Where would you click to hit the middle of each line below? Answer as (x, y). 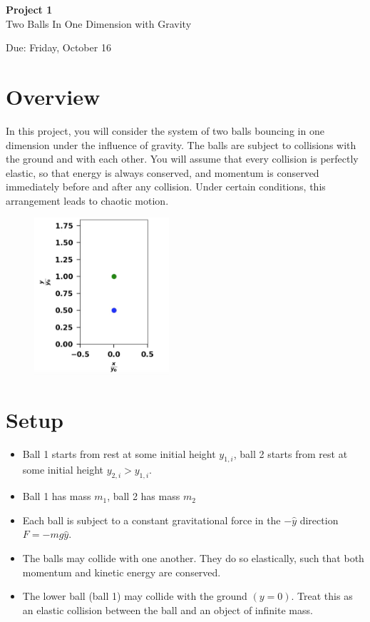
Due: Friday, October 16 (58, 47)
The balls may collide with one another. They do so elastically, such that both (193, 557)
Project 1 (29, 9)
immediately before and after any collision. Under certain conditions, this (166, 187)
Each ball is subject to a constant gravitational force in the (151, 520)
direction (319, 520)
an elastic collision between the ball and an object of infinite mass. (168, 610)
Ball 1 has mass (57, 496)
